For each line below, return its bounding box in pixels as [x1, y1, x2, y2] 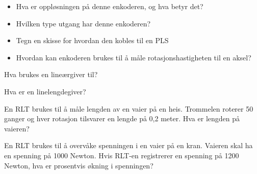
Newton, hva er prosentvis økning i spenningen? [4, 160, 153, 170]
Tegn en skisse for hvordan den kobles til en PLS [16, 35, 169, 46]
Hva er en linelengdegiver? [4, 86, 86, 96]
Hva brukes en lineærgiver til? [4, 69, 98, 80]
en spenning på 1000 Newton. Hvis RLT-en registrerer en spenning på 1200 [4, 150, 239, 160]
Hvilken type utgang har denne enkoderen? [16, 18, 151, 28]
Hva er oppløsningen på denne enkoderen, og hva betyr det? [16, 1, 203, 11]
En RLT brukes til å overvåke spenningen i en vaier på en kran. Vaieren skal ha [4, 140, 253, 151]
